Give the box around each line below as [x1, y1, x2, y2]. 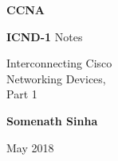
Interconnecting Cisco [6, 55, 112, 71]
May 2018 [6, 139, 54, 155]
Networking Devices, [6, 70, 106, 86]
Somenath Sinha [6, 112, 98, 128]
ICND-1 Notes [6, 28, 83, 44]
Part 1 [6, 86, 37, 102]
